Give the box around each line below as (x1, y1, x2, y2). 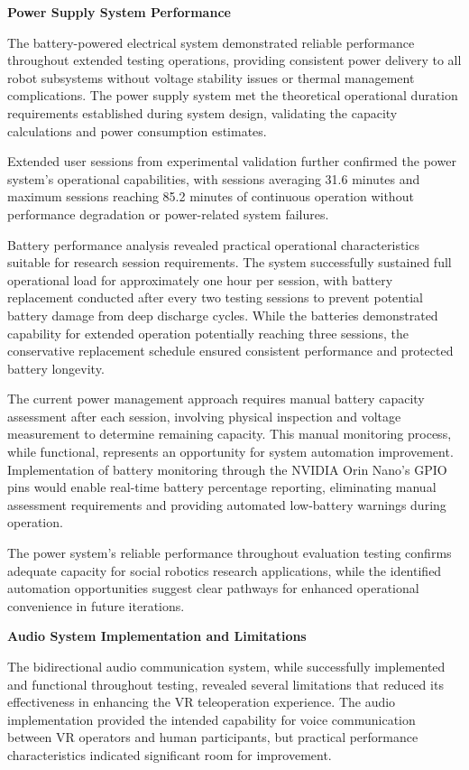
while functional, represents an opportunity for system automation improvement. (7, 442, 454, 461)
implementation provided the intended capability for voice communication (7, 710, 416, 728)
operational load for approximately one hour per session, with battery (7, 270, 393, 289)
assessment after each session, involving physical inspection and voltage (7, 406, 401, 425)
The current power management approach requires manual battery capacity (7, 389, 425, 408)
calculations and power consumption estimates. (7, 121, 267, 140)
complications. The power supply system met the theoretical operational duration (7, 86, 458, 105)
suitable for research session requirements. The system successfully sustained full (7, 253, 452, 272)
